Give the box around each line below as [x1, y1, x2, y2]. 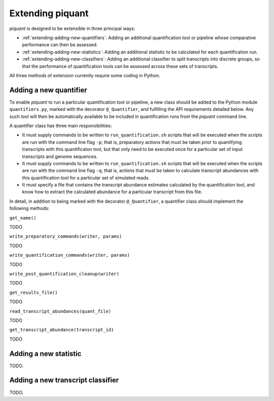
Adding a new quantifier [9, 85, 87, 94]
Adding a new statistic [9, 349, 82, 358]
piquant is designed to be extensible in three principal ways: [9, 25, 135, 32]
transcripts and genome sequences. [22, 153, 98, 160]
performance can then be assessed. [22, 42, 98, 48]
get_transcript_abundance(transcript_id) [9, 327, 114, 333]
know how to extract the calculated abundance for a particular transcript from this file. [22, 189, 202, 195]
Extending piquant [9, 8, 89, 19]
